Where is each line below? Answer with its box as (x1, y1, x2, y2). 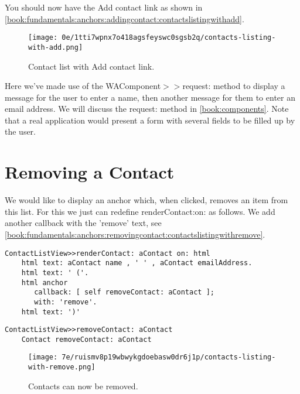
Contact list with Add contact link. (28, 60, 155, 72)
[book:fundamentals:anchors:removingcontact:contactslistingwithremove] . (5, 228, 265, 240)
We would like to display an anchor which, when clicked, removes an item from (5, 194, 288, 206)
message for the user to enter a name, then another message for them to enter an (5, 91, 295, 103)
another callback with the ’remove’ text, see (5, 217, 162, 229)
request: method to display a (182, 80, 285, 92)
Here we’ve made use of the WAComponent (5, 80, 161, 92)
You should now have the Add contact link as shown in (5, 1, 203, 13)
